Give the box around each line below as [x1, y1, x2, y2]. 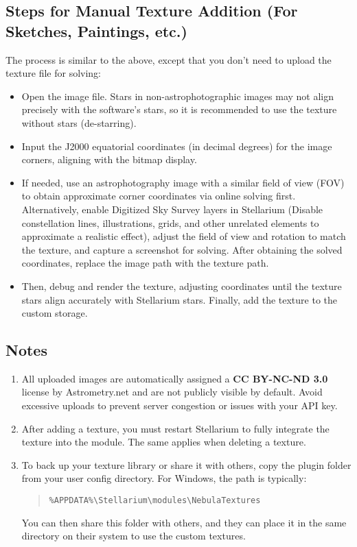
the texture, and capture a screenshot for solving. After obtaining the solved [21, 242, 343, 256]
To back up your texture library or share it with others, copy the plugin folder [21, 457, 352, 472]
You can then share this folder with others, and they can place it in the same [21, 515, 347, 529]
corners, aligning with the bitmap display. [21, 152, 197, 167]
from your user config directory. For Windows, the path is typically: [21, 471, 307, 485]
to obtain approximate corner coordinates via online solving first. [21, 189, 296, 203]
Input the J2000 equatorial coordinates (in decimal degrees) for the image [21, 138, 332, 153]
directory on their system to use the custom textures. [21, 528, 246, 543]
